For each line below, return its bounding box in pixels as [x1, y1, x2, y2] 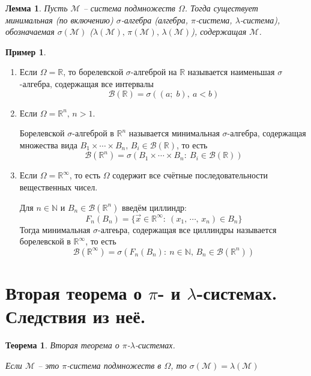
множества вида [19, 138, 77, 151]
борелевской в [19, 235, 71, 247]
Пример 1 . [5, 45, 46, 58]
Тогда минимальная [19, 223, 91, 235]
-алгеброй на [130, 65, 177, 78]
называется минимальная [128, 127, 220, 139]
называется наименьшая [187, 65, 275, 78]
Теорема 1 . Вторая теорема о [5, 339, 119, 351]
